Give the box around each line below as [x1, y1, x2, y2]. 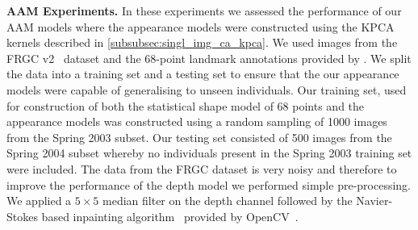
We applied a [6, 192, 72, 209]
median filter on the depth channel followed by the [102, 192, 353, 209]
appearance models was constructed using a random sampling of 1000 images [6, 113, 387, 130]
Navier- [356, 192, 393, 209]
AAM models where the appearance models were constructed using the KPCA [6, 18, 395, 35]
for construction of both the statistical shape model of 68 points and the [6, 97, 365, 114]
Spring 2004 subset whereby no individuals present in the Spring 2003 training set [6, 144, 412, 161]
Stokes [6, 207, 38, 224]
